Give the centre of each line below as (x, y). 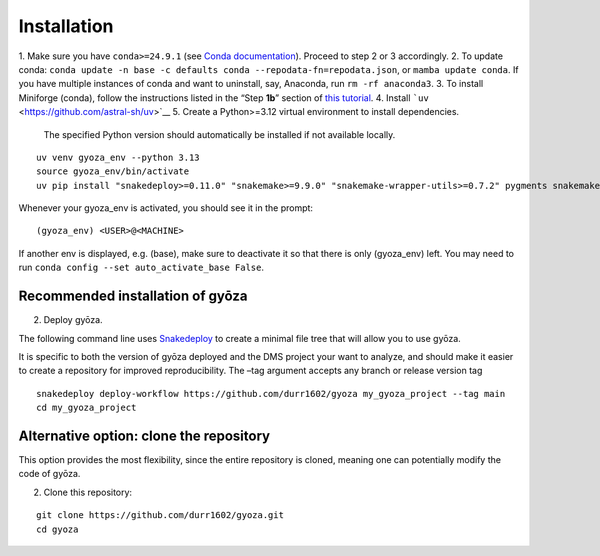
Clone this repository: (88, 492)
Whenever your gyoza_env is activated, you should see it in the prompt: (166, 208)
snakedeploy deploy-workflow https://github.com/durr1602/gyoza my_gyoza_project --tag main (271, 393)
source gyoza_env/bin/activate (113, 171)
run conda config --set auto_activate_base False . (141, 267)
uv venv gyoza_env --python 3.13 (118, 157)
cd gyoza (57, 529)
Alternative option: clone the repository (144, 435)
